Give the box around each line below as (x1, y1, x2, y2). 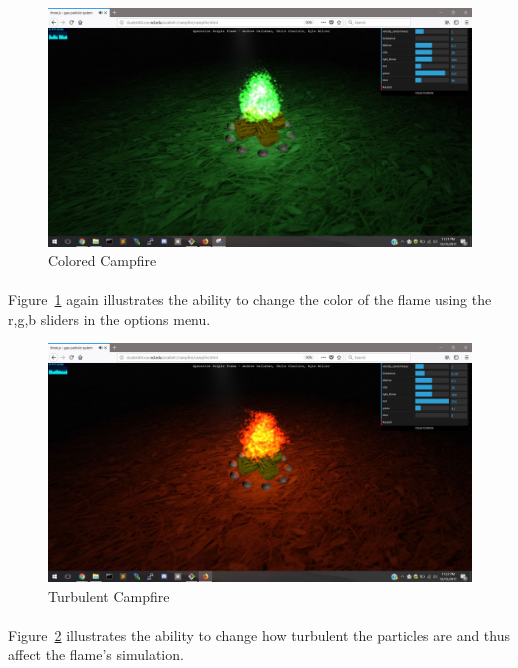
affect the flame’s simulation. (8, 644, 184, 665)
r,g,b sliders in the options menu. (8, 308, 211, 329)
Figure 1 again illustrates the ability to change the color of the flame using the (8, 289, 492, 310)
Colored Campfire (48, 250, 157, 271)
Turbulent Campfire (48, 585, 170, 606)
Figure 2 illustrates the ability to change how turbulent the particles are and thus (8, 624, 511, 645)
